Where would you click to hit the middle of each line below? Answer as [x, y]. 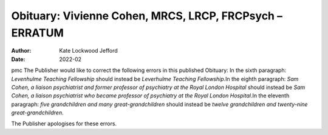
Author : [21, 51]
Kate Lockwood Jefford [88, 51]
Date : [18, 59]
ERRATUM [37, 33]
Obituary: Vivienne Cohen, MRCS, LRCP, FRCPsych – [147, 16]
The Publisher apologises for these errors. [64, 123]
